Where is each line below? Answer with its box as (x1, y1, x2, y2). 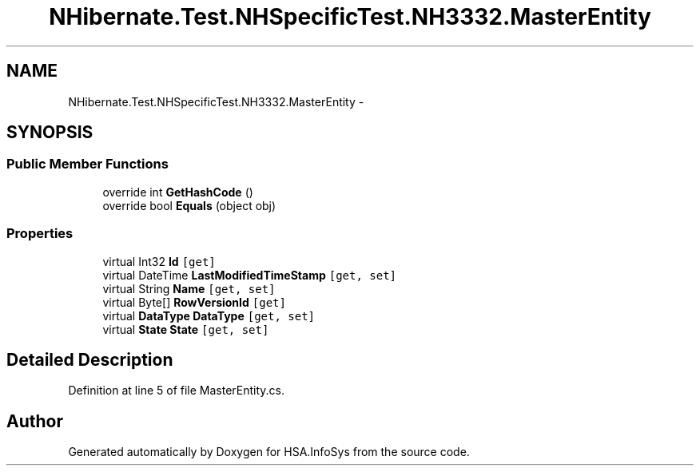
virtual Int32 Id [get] (102, 254, 216, 268)
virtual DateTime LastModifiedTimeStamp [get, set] (102, 268, 396, 282)
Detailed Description (6, 349, 173, 370)
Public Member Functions (6, 156, 169, 173)
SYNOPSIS (6, 122, 93, 143)
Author (6, 411, 63, 431)
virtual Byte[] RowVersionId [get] (102, 295, 286, 309)
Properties (6, 225, 74, 242)
